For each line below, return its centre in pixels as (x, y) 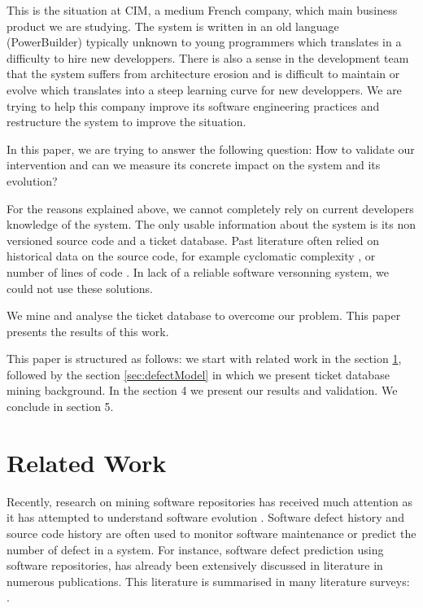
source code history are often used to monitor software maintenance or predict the (211, 533)
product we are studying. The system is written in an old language (173, 26)
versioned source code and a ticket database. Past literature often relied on (193, 240)
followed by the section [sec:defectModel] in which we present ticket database (198, 374)
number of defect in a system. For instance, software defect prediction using (195, 549)
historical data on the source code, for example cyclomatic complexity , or (191, 256)
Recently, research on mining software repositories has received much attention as (209, 501)
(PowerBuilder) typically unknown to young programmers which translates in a (204, 42)
